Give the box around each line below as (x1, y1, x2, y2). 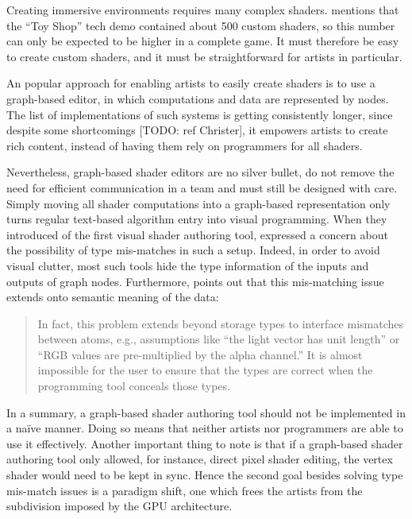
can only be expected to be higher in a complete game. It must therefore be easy (6, 33, 399, 49)
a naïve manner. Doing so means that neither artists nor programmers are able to (6, 420, 403, 436)
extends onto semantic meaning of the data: (6, 289, 219, 305)
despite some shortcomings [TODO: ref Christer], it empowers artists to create (6, 122, 388, 138)
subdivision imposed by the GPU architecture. (6, 498, 233, 514)
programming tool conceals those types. (37, 378, 230, 394)
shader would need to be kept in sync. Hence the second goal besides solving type (6, 467, 403, 483)
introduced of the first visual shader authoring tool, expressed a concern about (6, 226, 388, 242)
